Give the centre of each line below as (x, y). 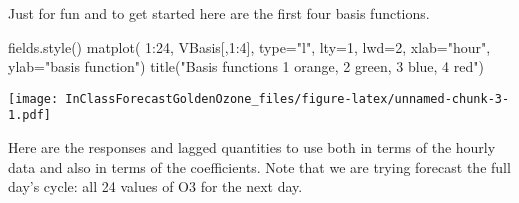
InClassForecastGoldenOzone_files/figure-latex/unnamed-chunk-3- (287, 98)
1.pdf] (29, 115)
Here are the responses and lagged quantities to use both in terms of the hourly (252, 147)
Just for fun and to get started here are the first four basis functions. (219, 13)
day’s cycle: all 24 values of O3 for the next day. (155, 186)
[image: (33, 98)
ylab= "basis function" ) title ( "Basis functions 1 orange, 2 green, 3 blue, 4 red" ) (246, 66)
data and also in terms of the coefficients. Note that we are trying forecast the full (259, 166)
